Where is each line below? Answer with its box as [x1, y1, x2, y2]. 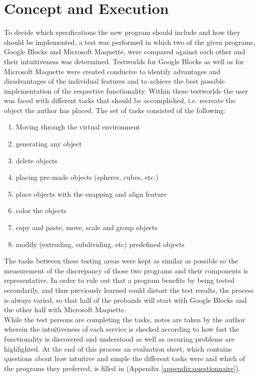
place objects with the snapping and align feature [15, 188, 167, 199]
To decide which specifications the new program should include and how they [4, 27, 241, 37]
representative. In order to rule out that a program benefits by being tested [4, 275, 235, 285]
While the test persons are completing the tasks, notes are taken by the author [4, 314, 246, 324]
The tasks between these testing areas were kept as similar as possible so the [4, 255, 239, 266]
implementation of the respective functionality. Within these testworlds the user [4, 85, 248, 96]
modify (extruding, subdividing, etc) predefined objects [15, 239, 185, 249]
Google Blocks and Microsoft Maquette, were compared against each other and [4, 46, 246, 57]
